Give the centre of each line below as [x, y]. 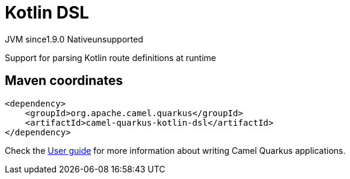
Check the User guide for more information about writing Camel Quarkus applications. [175, 150]
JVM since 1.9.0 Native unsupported [74, 39]
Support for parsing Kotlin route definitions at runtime [111, 57]
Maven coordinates [64, 81]
